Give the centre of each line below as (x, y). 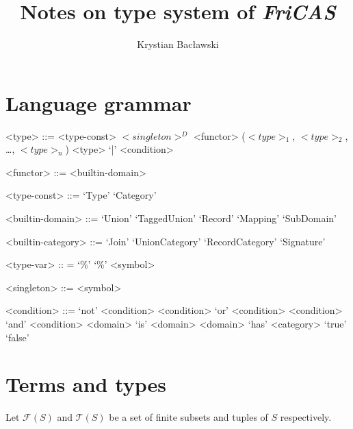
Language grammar (99, 102)
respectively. (306, 417)
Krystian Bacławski (178, 44)
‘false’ (17, 337)
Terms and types (86, 384)
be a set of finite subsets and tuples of (188, 417)
